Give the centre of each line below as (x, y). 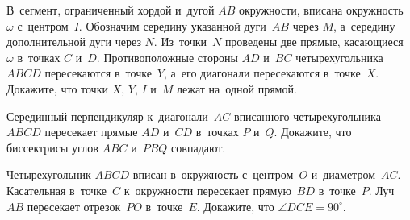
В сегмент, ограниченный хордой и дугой (111, 10)
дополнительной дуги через (74, 42)
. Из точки (180, 42)
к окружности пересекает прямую (207, 190)
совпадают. (199, 147)
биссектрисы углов (52, 147)
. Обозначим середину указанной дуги (172, 25)
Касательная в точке (57, 190)
